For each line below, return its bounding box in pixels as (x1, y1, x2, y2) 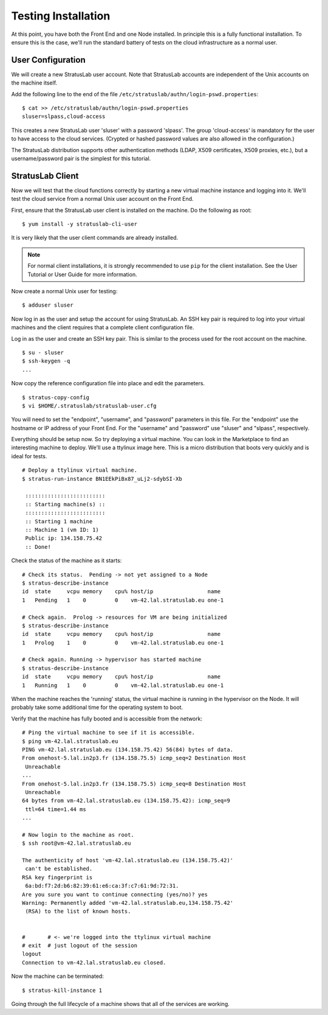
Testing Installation (11, 9, 111, 23)
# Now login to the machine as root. (22, 831, 135, 838)
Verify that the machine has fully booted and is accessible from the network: (11, 715, 203, 722)
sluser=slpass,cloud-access (22, 113, 106, 120)
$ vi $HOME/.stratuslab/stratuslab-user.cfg (22, 402, 157, 409)
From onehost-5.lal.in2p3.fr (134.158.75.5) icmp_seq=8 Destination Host (22, 780, 247, 787)
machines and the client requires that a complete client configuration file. (11, 324, 194, 331)
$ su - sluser (22, 349, 64, 356)
